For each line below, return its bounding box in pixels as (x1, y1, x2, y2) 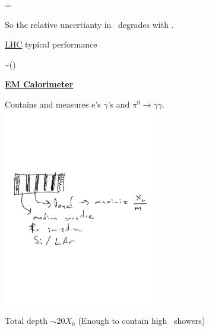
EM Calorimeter (5, 78, 74, 90)
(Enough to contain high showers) (78, 314, 205, 327)
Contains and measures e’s (5, 97, 101, 110)
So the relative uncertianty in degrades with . (5, 18, 174, 30)
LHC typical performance (5, 38, 97, 51)
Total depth (5, 314, 47, 327)
